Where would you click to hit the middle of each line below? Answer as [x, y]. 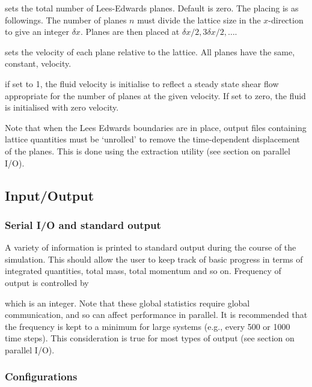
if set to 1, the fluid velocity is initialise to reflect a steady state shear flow [142, 83]
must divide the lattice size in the [199, 20]
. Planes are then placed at [130, 32]
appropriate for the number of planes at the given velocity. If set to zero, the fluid [155, 95]
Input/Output [50, 195]
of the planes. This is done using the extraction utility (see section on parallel [148, 151]
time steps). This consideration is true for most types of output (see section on [150, 338]
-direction [286, 20]
